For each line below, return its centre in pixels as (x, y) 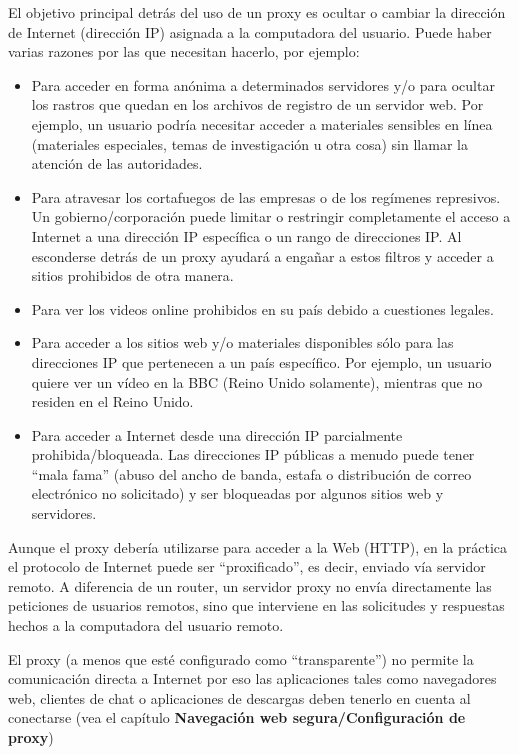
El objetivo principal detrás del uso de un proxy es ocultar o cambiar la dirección (257, 12)
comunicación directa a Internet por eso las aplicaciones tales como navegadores (252, 678)
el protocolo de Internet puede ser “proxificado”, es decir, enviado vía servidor (247, 566)
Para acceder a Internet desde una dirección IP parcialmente (217, 434)
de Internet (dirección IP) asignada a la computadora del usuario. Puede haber (250, 31)
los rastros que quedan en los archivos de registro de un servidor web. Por (257, 104)
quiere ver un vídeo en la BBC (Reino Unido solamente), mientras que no (257, 381)
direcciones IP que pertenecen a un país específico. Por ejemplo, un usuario (261, 361)
